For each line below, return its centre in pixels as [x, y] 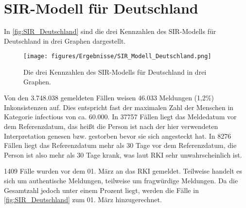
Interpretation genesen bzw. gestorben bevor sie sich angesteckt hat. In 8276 [118, 136]
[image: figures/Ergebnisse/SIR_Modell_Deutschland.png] [117, 56]
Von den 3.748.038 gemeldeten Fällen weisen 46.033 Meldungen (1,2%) [109, 98]
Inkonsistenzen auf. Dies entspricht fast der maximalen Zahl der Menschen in [119, 107]
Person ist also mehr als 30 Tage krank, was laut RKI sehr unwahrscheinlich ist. [123, 154]
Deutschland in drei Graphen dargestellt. [65, 40]
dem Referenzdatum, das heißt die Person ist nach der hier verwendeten [111, 126]
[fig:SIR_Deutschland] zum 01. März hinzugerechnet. [83, 200]
